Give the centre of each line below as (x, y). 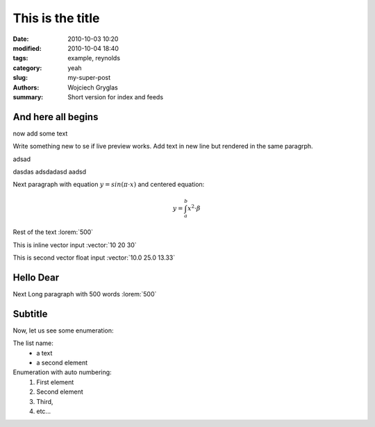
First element (55, 382)
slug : (20, 78)
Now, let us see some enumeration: (63, 330)
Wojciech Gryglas (93, 87)
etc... (44, 411)
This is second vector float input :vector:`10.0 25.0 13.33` (94, 258)
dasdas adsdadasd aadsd (50, 171)
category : (27, 68)
